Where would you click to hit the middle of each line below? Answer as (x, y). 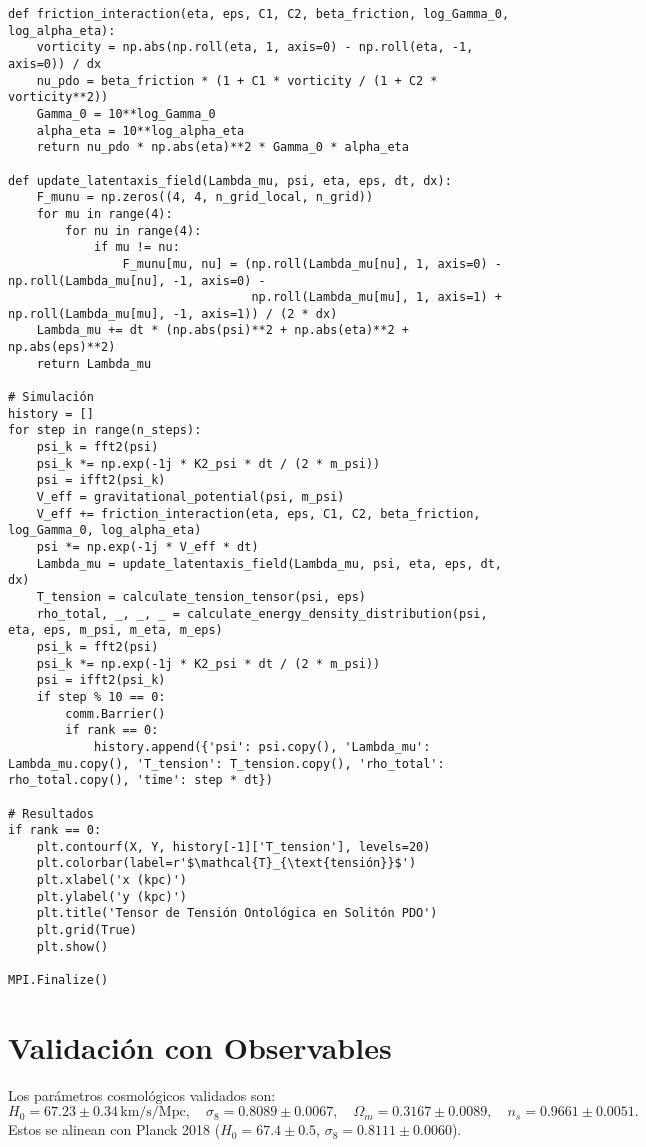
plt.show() (72, 946)
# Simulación (51, 397)
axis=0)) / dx (55, 63)
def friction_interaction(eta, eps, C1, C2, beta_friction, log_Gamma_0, (259, 14)
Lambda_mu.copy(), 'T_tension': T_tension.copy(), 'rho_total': (226, 763)
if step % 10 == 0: (101, 696)
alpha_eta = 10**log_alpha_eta (140, 130)
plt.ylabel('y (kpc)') (111, 896)
